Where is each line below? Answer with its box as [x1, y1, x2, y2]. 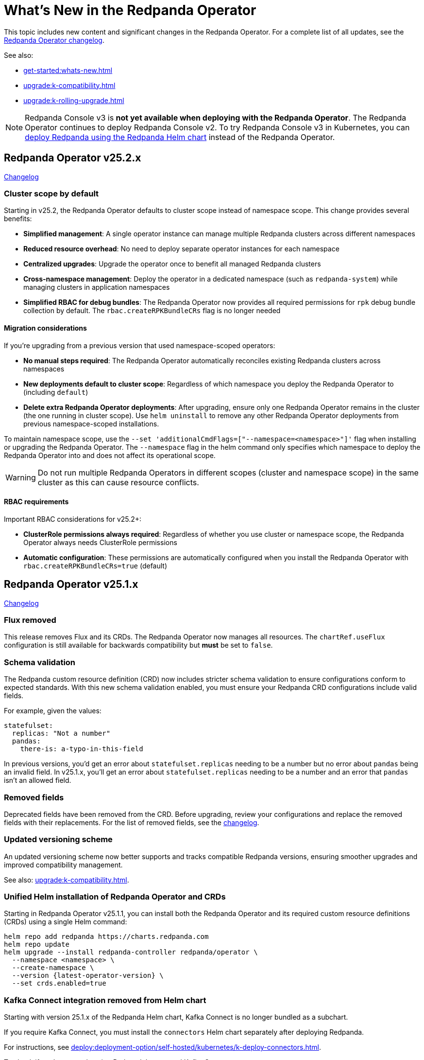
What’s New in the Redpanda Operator [4, 2, 256, 18]
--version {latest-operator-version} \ [12, 972, 164, 980]
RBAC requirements [4, 497, 69, 506]
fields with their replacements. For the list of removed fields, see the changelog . [4, 818, 259, 827]
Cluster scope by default [4, 188, 99, 198]
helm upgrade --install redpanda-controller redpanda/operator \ [4, 948, 258, 956]
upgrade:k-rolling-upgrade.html [23, 96, 124, 105]
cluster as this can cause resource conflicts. [37, 477, 199, 487]
